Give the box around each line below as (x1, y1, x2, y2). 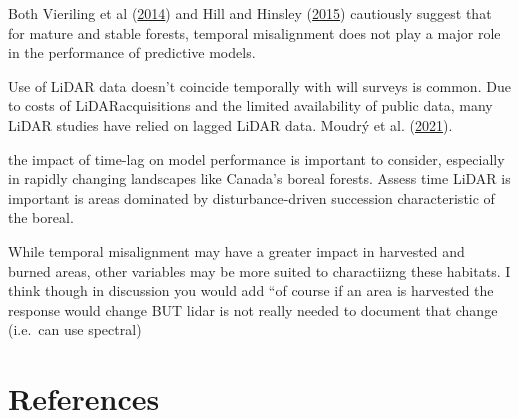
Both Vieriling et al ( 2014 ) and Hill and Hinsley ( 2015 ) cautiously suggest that (8, 3, 492, 23)
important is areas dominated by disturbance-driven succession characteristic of (8, 187, 495, 208)
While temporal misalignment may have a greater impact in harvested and (8, 240, 465, 261)
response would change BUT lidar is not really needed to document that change (8, 299, 498, 320)
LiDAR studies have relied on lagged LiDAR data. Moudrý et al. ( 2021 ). (8, 114, 453, 135)
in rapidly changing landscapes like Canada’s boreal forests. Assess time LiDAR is (8, 168, 511, 189)
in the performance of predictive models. (8, 42, 256, 63)
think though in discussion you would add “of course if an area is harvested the (8, 280, 494, 301)
